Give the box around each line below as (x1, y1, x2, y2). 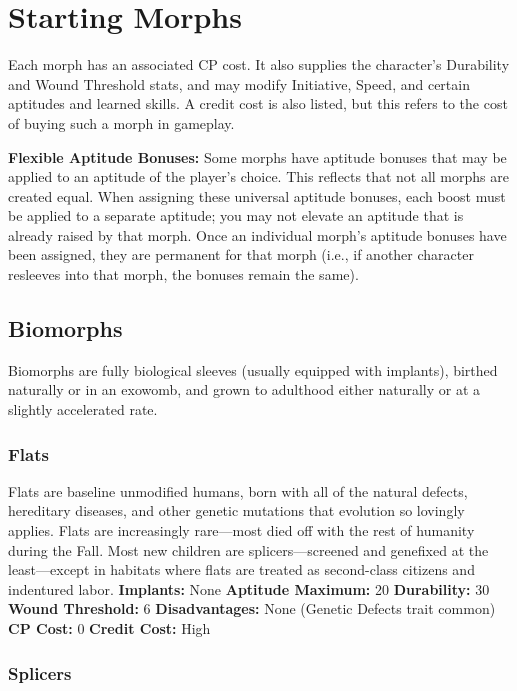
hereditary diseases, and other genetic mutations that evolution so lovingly (8, 500, 465, 521)
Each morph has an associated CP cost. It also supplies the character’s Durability (8, 54, 510, 75)
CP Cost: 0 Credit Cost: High (8, 618, 211, 639)
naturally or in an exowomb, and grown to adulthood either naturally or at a (8, 379, 481, 400)
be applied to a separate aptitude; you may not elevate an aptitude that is (8, 205, 464, 226)
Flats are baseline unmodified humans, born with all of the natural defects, (8, 480, 468, 501)
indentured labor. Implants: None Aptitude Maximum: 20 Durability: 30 (8, 578, 490, 599)
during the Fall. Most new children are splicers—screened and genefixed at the (8, 539, 489, 560)
